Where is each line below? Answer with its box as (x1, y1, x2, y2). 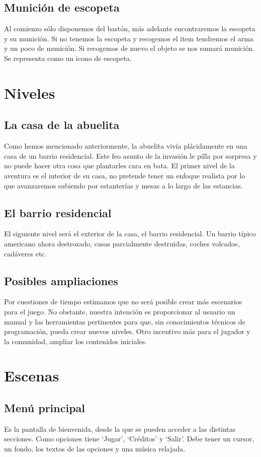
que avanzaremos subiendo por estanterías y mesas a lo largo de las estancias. (4, 180, 243, 190)
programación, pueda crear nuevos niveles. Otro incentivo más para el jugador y (4, 326, 250, 337)
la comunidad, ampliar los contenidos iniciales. (4, 336, 147, 346)
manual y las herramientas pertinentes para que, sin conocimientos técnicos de (4, 316, 245, 327)
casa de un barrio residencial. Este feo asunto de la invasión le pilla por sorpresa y (4, 150, 257, 161)
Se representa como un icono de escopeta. (4, 52, 132, 63)
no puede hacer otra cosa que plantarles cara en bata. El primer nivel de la (4, 160, 235, 171)
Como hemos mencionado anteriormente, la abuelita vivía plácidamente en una (4, 141, 247, 151)
